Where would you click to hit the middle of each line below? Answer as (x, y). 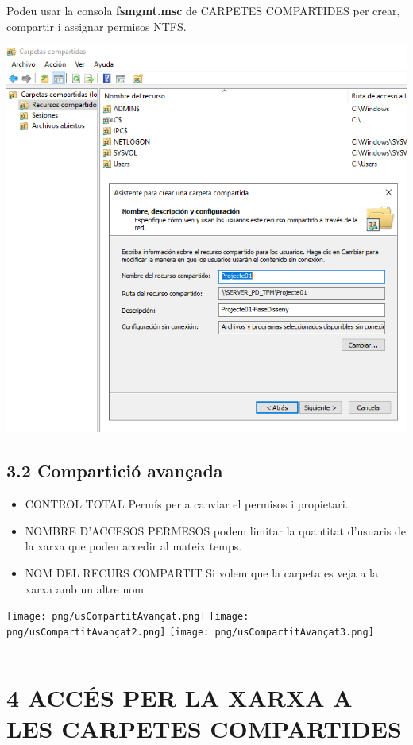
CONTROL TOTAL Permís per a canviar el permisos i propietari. (187, 504)
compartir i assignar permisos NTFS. (96, 26)
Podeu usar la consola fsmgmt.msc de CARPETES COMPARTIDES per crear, (203, 10)
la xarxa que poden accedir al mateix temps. (133, 546)
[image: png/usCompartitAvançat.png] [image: (128, 617)
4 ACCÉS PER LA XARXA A (179, 697)
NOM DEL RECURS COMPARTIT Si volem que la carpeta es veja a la (202, 572)
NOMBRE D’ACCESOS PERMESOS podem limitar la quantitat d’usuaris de (216, 530)
